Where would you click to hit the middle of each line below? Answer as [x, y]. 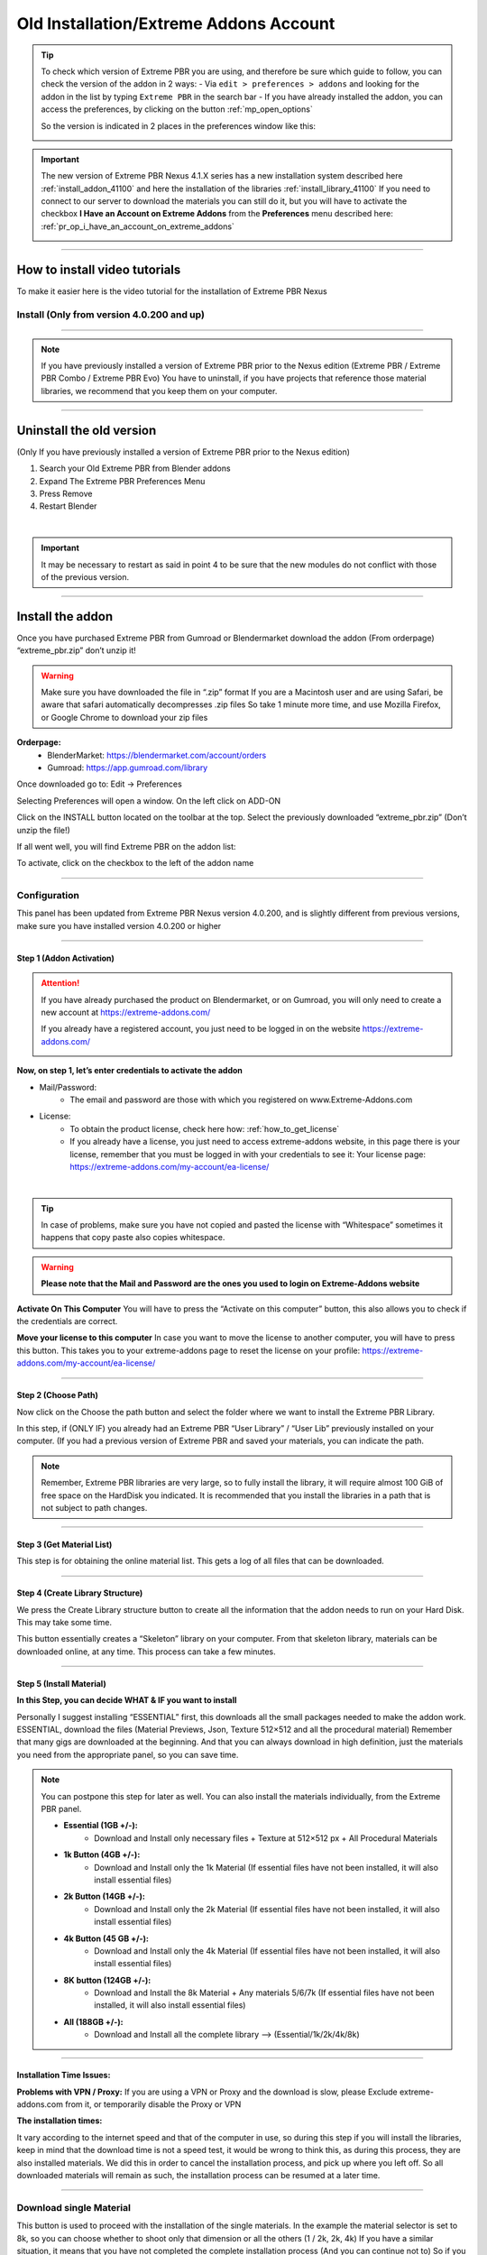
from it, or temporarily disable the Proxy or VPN [153, 2104]
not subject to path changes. [94, 1507]
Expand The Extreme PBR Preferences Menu [122, 481]
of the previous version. [85, 576]
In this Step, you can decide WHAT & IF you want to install [127, 1700]
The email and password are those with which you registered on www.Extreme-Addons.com [241, 1100]
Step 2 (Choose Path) [57, 1395]
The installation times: [60, 2121]
